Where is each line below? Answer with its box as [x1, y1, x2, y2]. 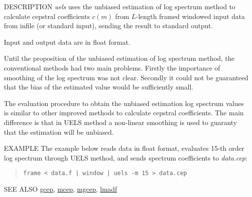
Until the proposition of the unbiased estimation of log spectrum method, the [4, 53, 235, 63]
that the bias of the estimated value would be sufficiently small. [4, 82, 194, 92]
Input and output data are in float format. [4, 36, 130, 47]
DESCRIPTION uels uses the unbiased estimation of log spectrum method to [4, 1, 235, 11]
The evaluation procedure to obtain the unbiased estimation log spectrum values [4, 98, 244, 108]
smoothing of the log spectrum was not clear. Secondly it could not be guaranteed [4, 72, 249, 82]
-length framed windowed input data [136, 11, 245, 21]
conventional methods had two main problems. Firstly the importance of [4, 62, 220, 72]
